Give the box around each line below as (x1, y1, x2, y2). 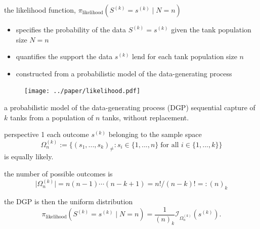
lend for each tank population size (132, 51, 237, 62)
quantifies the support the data (16, 51, 113, 62)
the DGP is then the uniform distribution (4, 196, 133, 207)
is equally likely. (4, 151, 54, 162)
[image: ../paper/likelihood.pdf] (24, 87, 141, 95)
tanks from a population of (10, 112, 94, 122)
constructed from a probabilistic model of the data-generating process (16, 68, 232, 78)
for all (160, 141, 179, 149)
